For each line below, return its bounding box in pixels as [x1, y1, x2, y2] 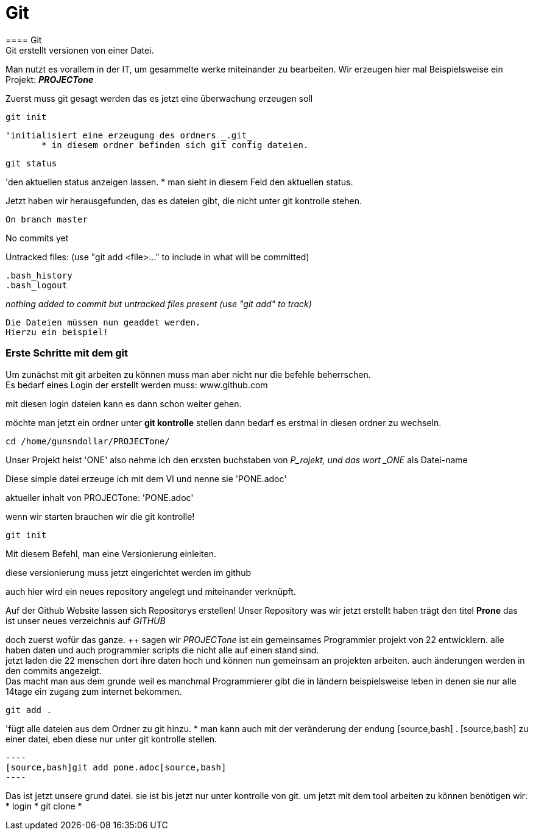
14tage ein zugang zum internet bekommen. [5, 686, 182, 697]
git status [5, 158, 57, 168]
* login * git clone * [5, 800, 82, 811]
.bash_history [5, 270, 72, 280]
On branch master [5, 214, 88, 224]
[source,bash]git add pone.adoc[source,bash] [5, 762, 227, 772]
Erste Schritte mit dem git [5, 347, 129, 360]
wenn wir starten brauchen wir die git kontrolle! [5, 511, 195, 522]
